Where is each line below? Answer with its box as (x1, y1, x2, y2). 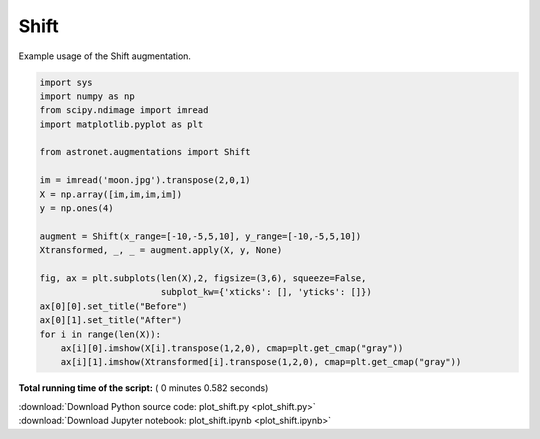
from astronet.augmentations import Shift (39, 146, 251, 158)
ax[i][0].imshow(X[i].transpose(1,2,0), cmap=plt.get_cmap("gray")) (60, 342, 404, 354)
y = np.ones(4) (39, 203, 114, 214)
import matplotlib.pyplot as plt (39, 118, 204, 130)
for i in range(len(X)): (39, 328, 162, 340)
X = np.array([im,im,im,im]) (39, 188, 183, 200)
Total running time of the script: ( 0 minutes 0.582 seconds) (18, 382, 269, 394)
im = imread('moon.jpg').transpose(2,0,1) (39, 175, 251, 186)
